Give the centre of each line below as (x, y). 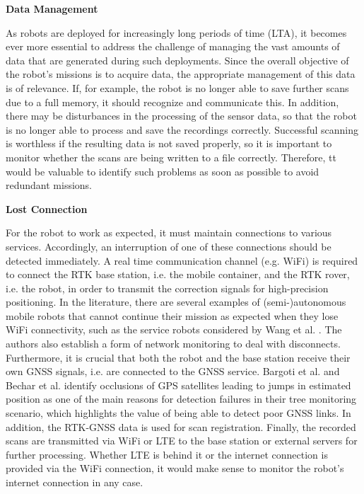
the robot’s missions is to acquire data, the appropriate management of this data (181, 74)
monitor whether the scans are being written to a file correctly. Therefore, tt (171, 157)
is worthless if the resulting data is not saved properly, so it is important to (169, 143)
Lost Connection (47, 208)
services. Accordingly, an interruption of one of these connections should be (169, 246)
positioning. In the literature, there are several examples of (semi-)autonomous (176, 302)
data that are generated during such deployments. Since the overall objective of (177, 60)
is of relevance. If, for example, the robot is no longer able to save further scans (177, 87)
